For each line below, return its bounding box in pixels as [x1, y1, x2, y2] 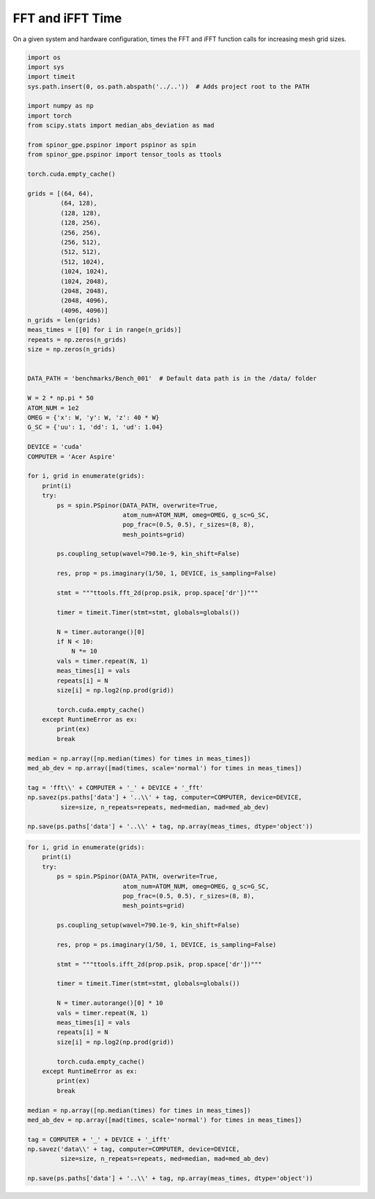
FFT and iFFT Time [12, 10, 122, 26]
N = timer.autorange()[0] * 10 [56, 999, 163, 1007]
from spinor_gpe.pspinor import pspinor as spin [27, 141, 197, 149]
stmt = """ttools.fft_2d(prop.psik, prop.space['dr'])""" [56, 589, 258, 597]
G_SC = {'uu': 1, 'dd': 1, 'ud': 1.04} [27, 423, 163, 431]
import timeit [27, 73, 76, 81]
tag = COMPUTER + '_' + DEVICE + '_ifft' [27, 1135, 171, 1143]
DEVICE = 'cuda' [27, 443, 83, 451]
